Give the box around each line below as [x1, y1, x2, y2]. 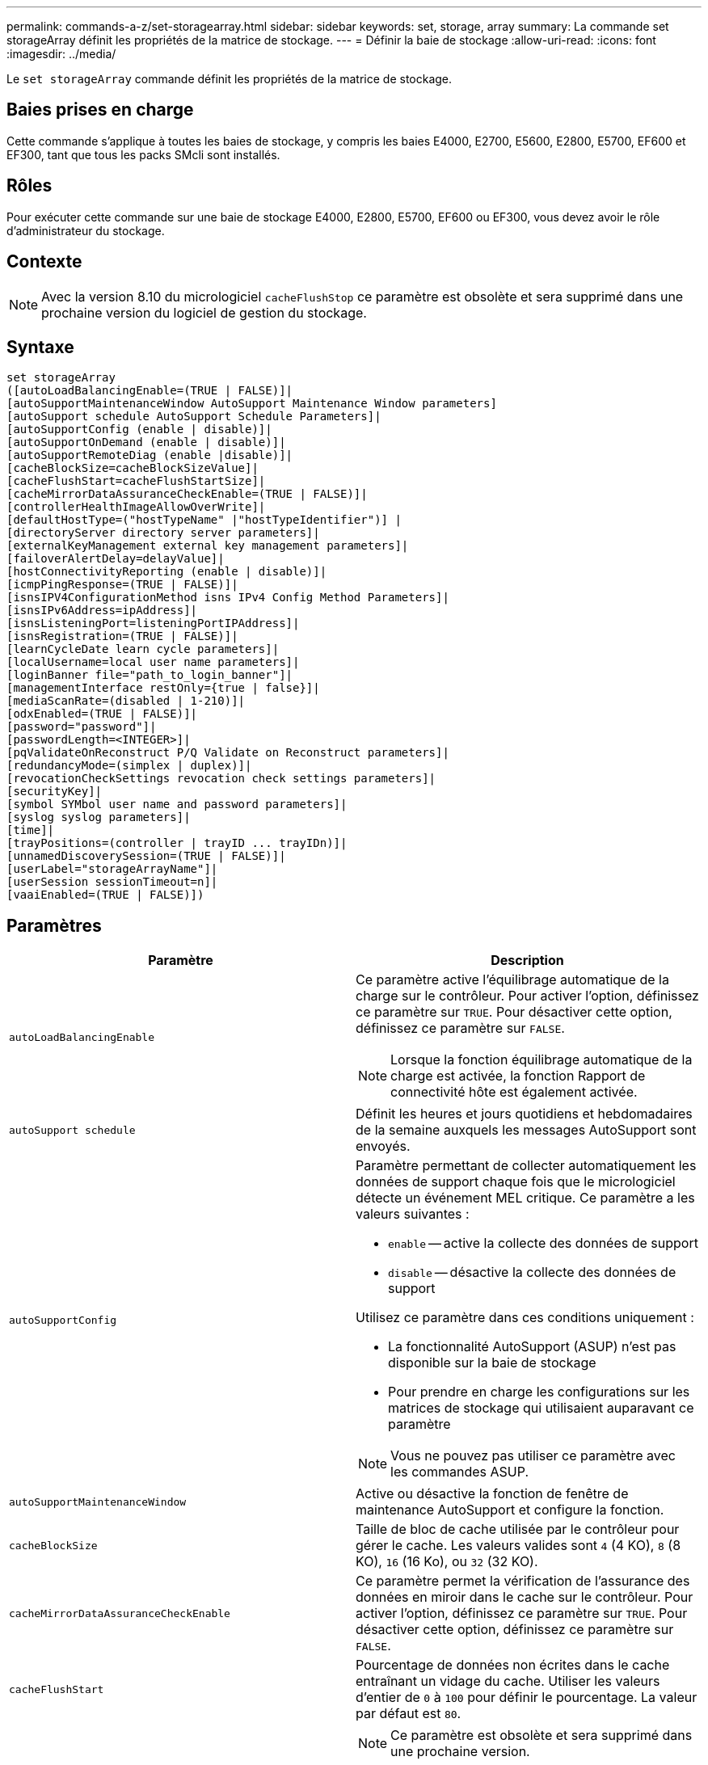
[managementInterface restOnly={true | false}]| [6, 681, 320, 695]
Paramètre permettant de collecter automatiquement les [356, 1157, 697, 1174]
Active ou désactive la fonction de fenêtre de [356, 1485, 629, 1502]
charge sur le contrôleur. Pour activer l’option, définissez [356, 988, 699, 1005]
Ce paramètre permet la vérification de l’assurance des [356, 1573, 690, 1590]
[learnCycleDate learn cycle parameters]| [6, 642, 280, 656]
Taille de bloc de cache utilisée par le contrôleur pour [356, 1521, 680, 1538]
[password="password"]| [6, 720, 157, 734]
